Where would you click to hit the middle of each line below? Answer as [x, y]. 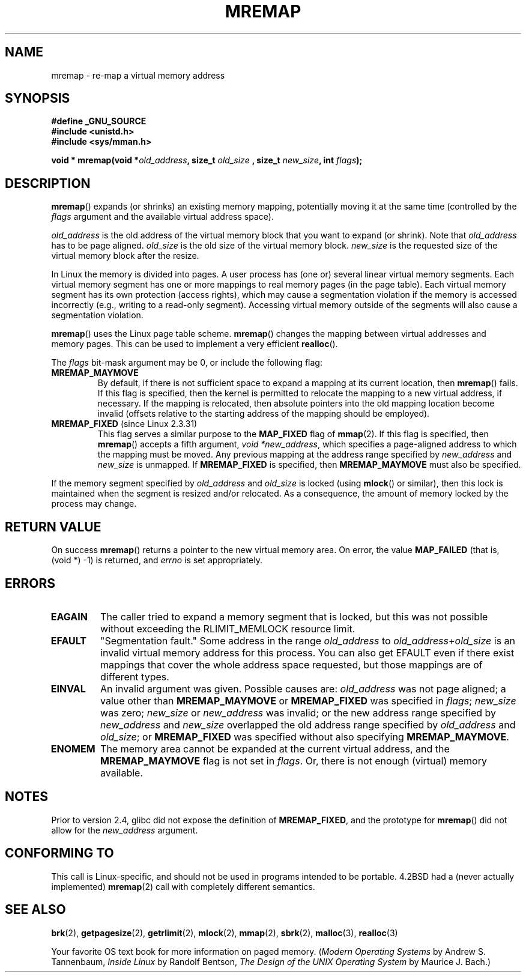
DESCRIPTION [48, 183]
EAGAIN [69, 616]
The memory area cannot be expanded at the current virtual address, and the [275, 749]
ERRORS [30, 583]
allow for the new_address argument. [125, 830]
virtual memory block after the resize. [125, 256]
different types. [135, 676]
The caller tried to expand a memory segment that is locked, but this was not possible [294, 616]
